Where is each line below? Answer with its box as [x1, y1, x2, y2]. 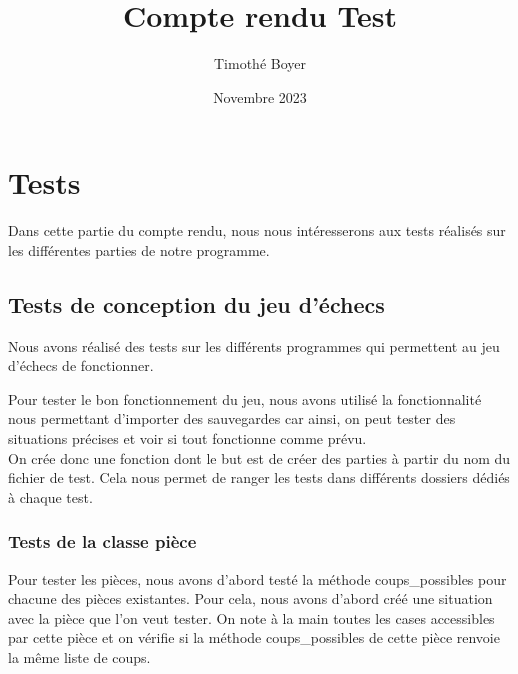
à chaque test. [8, 486, 93, 507]
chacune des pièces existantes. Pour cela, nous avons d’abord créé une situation [8, 588, 493, 609]
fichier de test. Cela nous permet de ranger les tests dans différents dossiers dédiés [8, 467, 510, 488]
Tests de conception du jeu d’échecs [8, 288, 385, 319]
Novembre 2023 [213, 86, 307, 107]
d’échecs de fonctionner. [8, 355, 154, 376]
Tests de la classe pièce [8, 529, 197, 554]
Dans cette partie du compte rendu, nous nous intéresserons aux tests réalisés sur [8, 220, 506, 241]
